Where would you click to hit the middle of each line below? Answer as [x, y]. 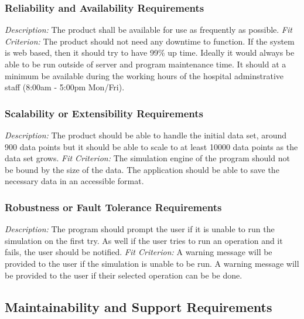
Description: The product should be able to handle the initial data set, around [146, 135]
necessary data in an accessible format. [74, 181]
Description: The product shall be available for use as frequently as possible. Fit [148, 30]
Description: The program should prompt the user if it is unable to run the [140, 229]
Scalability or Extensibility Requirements [104, 113]
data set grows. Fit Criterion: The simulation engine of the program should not [147, 158]
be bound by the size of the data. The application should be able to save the [142, 169]
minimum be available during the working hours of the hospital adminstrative [144, 75]
